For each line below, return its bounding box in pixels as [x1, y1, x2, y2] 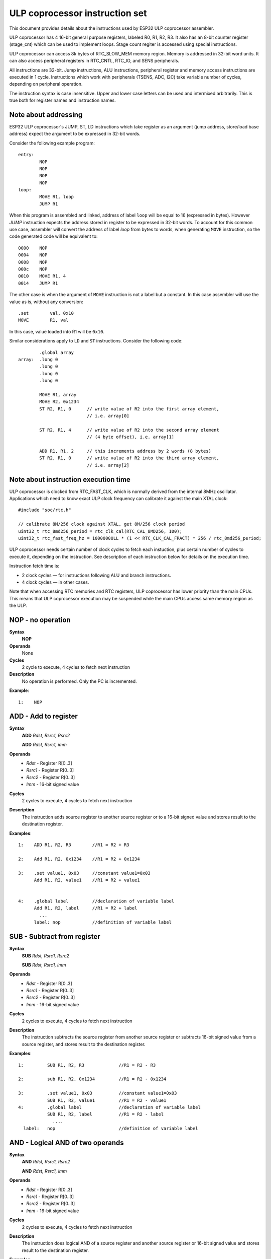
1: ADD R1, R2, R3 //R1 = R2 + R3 [18, 842, 130, 848]
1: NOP [18, 699, 42, 705]
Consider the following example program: [9, 140, 95, 146]
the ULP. [9, 602, 27, 609]
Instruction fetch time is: [9, 563, 60, 569]
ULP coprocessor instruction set [9, 8, 147, 19]
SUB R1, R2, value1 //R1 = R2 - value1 [47, 1097, 167, 1103]
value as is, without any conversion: [9, 299, 83, 305]
